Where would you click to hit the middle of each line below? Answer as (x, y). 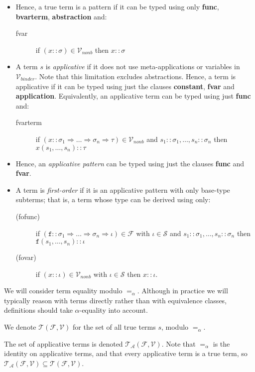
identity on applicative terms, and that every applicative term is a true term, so (126, 353)
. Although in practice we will (183, 291)
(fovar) (26, 257)
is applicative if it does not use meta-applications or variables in (143, 66)
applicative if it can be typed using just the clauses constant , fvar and (125, 86)
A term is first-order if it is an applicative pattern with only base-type (123, 189)
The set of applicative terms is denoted (64, 343)
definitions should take (38, 310)
